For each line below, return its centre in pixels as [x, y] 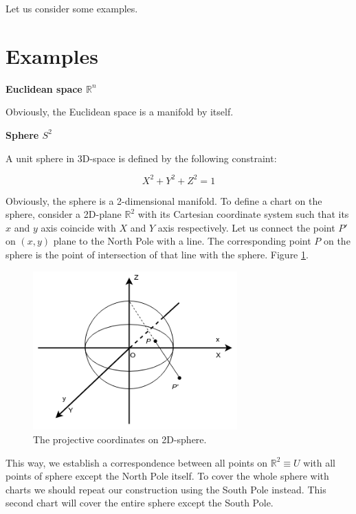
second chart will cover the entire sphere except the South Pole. [140, 503]
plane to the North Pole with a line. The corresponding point [182, 241]
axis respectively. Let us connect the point [246, 227]
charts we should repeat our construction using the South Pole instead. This [166, 489]
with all [320, 462]
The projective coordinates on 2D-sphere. [120, 439]
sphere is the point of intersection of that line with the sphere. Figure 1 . [157, 254]
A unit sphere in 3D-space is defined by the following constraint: [141, 158]
